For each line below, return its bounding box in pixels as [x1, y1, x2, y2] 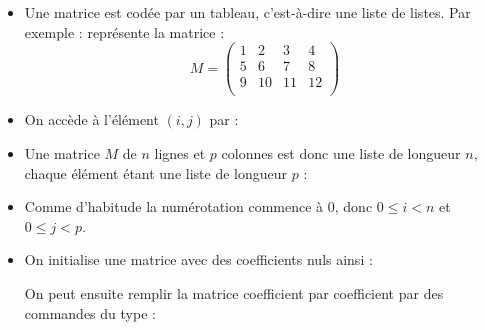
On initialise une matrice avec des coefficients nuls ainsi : [24, 249, 373, 270]
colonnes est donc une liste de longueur [221, 142, 461, 163]
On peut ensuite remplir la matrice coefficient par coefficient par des [24, 282, 444, 303]
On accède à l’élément [24, 109, 159, 130]
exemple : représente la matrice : [24, 21, 225, 42]
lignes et [154, 142, 206, 163]
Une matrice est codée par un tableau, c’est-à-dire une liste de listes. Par [24, 2, 471, 22]
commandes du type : [24, 302, 156, 323]
